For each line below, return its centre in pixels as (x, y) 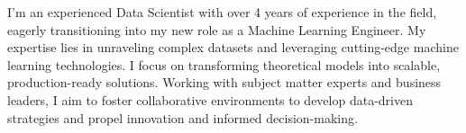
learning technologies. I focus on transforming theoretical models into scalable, (224, 64)
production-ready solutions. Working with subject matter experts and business (224, 82)
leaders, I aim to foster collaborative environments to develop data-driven (210, 99)
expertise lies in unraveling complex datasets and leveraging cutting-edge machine (233, 47)
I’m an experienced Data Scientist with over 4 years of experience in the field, (222, 12)
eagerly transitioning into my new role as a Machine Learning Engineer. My (217, 29)
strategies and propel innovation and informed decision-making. (183, 117)
